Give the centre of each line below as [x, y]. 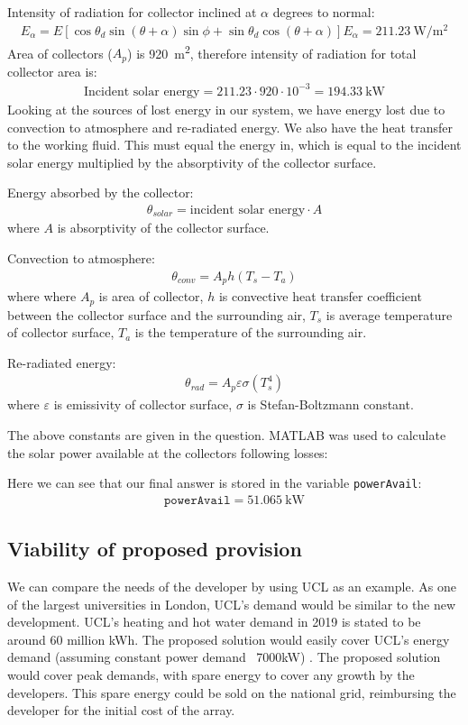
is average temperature [389, 314]
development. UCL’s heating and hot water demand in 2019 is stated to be [214, 622]
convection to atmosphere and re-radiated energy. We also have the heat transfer [230, 127]
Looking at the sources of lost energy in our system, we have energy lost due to [226, 109]
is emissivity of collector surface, [143, 404]
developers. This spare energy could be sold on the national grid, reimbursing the [232, 692]
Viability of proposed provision [155, 549]
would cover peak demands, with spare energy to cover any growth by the [211, 674]
